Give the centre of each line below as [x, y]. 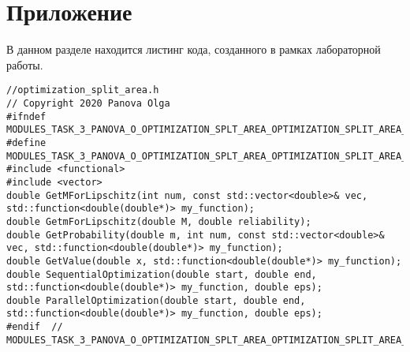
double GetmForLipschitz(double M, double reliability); [159, 221]
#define [26, 142]
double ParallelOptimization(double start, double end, [156, 300]
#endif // [35, 327]
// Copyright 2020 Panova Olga [88, 103]
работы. [25, 64]
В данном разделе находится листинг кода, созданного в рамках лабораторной [194, 49]
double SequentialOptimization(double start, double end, [162, 274]
